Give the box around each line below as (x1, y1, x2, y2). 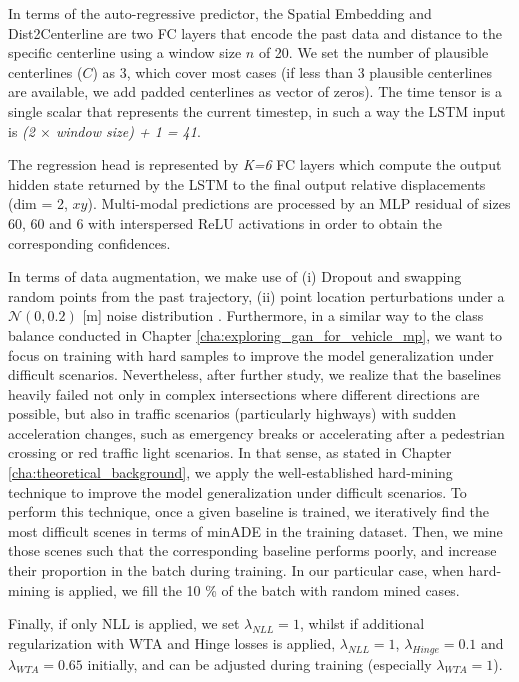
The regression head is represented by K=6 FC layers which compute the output (8, 154, 502, 175)
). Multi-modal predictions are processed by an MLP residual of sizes (87, 193, 511, 214)
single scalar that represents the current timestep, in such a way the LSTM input (8, 100, 506, 121)
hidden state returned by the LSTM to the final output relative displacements (8, 173, 486, 194)
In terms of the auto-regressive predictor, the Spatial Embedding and (8, 3, 432, 23)
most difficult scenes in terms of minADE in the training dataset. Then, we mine (8, 520, 503, 541)
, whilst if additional (299, 613, 425, 634)
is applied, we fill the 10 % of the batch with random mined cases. (54, 579, 460, 600)
